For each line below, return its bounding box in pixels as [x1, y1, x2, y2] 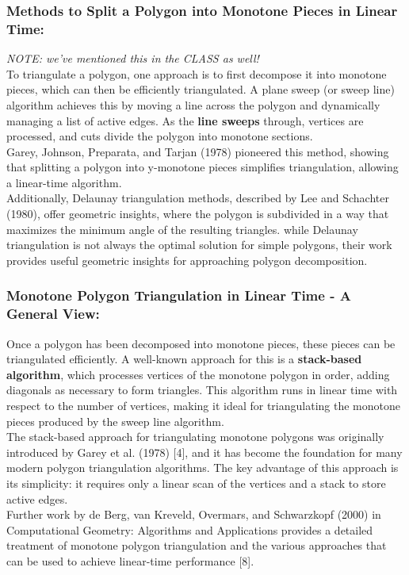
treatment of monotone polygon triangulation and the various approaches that [6, 537, 387, 554]
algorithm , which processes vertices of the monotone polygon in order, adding [6, 366, 390, 382]
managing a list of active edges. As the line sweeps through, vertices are [6, 112, 364, 128]
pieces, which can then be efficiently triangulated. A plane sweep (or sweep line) [6, 81, 395, 98]
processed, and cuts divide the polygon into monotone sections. [6, 128, 313, 144]
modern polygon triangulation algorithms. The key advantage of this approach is [6, 459, 399, 476]
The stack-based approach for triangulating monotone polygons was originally [6, 428, 384, 445]
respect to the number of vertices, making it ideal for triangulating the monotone [6, 397, 400, 413]
